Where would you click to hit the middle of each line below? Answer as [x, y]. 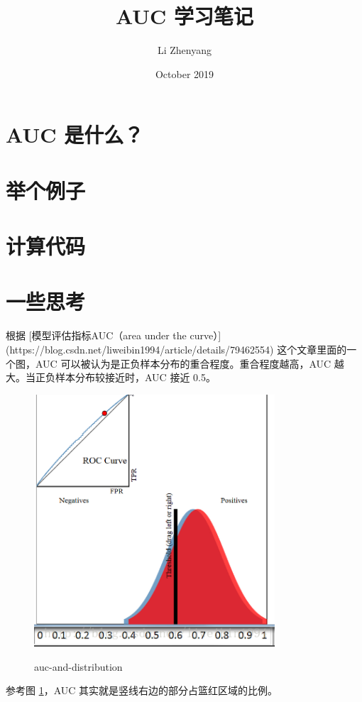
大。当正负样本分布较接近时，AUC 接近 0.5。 [111, 377]
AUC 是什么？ [75, 135]
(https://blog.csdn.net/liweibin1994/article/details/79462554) [140, 349]
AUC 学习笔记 [185, 16]
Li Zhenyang [185, 50]
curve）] [205, 335]
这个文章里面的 [312, 349]
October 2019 [185, 73]
